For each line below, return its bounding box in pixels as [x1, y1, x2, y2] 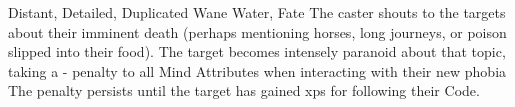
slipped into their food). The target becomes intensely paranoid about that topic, [8, 41, 506, 62]
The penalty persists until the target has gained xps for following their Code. [8, 80, 480, 101]
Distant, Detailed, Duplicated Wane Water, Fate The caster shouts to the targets [8, 2, 506, 22]
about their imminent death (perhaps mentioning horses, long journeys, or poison [8, 21, 507, 42]
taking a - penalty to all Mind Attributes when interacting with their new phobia [8, 60, 507, 81]
